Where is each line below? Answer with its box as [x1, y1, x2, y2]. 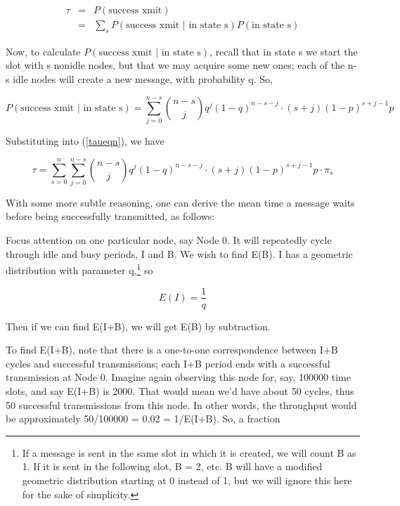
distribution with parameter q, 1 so [6, 261, 153, 277]
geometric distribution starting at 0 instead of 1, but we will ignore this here [22, 472, 352, 487]
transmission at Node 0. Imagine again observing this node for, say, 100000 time [6, 370, 351, 384]
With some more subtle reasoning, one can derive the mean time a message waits [6, 195, 355, 209]
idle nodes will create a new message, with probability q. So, [13, 72, 273, 86]
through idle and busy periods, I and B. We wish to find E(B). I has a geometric [6, 246, 353, 261]
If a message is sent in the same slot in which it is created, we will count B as [22, 445, 356, 460]
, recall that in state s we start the [209, 44, 358, 58]
